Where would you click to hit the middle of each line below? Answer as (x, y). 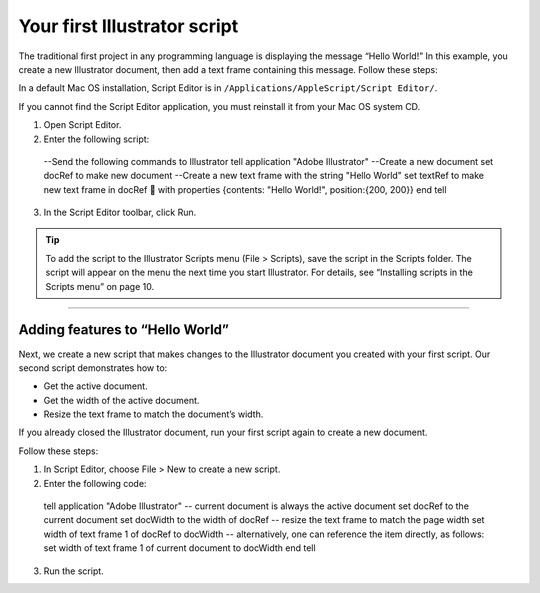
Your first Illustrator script (128, 26)
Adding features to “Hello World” (124, 330)
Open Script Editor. (82, 125)
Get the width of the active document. (121, 400)
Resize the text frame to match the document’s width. (153, 414)
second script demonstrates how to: (93, 367)
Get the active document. (96, 386)
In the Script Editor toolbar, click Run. (120, 212)
